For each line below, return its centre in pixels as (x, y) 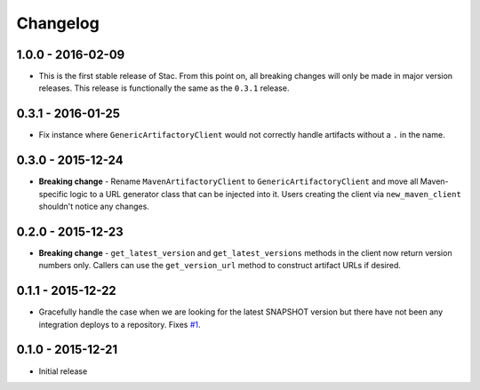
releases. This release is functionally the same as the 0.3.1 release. (164, 88)
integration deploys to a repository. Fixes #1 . (120, 324)
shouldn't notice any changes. (94, 207)
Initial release (63, 371)
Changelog (58, 23)
